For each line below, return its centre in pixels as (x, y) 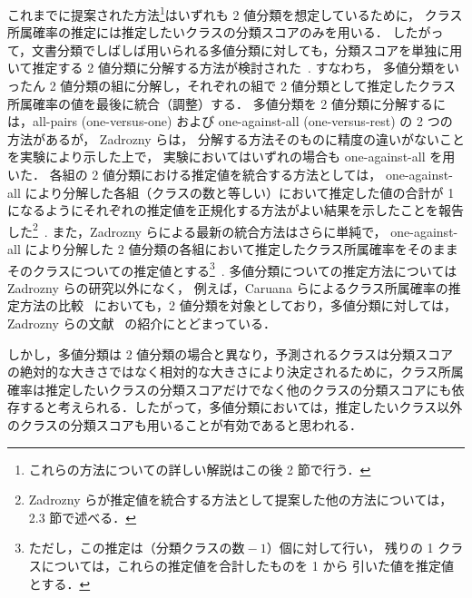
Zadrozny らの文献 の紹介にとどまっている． (142, 324)
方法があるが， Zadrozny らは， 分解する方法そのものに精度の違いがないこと (236, 138)
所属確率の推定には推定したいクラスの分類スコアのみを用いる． (198, 32)
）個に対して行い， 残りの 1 (350, 548)
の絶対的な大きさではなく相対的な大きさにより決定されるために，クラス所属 (236, 372)
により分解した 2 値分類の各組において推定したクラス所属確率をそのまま (241, 249)
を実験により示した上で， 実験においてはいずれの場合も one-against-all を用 (231, 157)
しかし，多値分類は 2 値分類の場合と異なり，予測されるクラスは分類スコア (231, 353)
